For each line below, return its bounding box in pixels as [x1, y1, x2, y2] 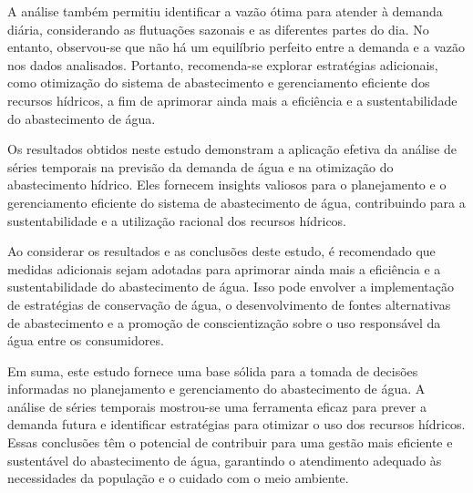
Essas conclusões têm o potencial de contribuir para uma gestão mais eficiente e [7, 433, 453, 452]
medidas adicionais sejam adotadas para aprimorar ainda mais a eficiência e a [7, 259, 441, 278]
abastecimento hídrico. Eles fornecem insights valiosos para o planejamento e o [7, 175, 447, 194]
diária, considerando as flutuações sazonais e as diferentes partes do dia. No [7, 19, 429, 38]
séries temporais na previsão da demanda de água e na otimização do [7, 157, 394, 176]
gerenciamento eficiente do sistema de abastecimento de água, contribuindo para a [7, 192, 466, 211]
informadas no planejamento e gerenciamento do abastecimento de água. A [7, 379, 426, 398]
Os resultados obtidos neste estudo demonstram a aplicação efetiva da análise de [7, 139, 457, 159]
